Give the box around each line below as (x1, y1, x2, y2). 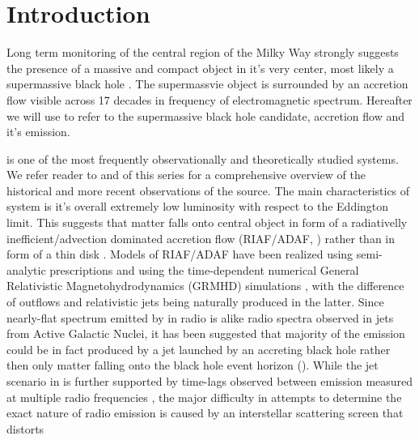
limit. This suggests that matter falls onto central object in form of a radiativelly (6, 214, 408, 231)
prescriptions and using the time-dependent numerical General (49, 261, 359, 278)
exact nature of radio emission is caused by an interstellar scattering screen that (6, 404, 404, 421)
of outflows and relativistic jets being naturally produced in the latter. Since (6, 293, 384, 310)
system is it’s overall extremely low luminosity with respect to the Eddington (6, 198, 389, 215)
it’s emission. (6, 123, 70, 140)
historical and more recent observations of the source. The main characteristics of (6, 182, 410, 199)
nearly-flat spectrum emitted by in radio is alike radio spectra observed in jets (6, 309, 394, 326)
